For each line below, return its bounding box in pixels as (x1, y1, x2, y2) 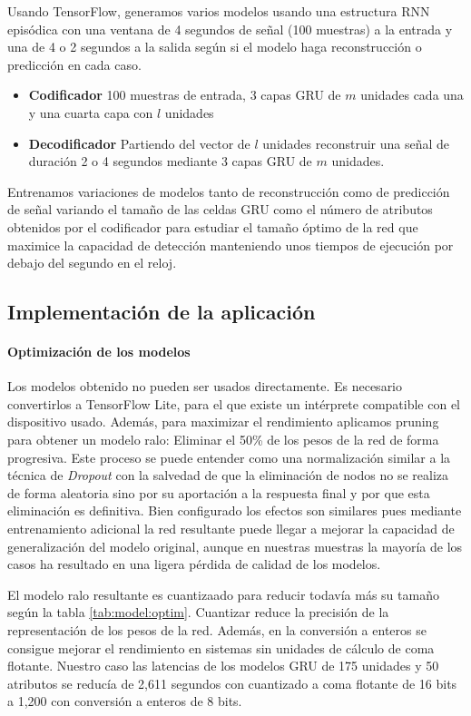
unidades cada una (360, 85, 464, 104)
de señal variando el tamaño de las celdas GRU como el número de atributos (7, 200, 433, 219)
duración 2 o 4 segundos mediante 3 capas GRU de (28, 152, 312, 171)
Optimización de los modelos (7, 342, 191, 361)
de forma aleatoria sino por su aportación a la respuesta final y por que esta (7, 483, 430, 502)
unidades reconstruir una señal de (262, 133, 450, 152)
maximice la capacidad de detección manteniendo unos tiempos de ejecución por (7, 235, 454, 254)
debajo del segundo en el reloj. (7, 253, 177, 272)
